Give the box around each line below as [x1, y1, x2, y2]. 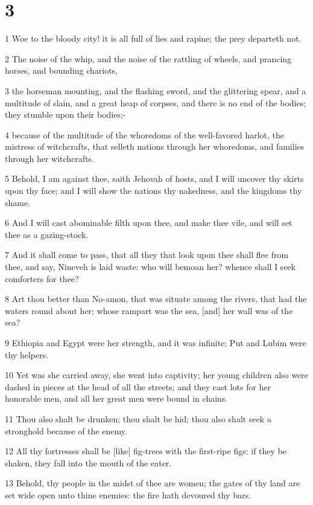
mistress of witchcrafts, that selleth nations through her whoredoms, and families [5, 140, 305, 153]
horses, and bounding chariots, [5, 64, 118, 77]
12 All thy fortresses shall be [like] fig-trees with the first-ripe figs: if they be [5, 445, 286, 457]
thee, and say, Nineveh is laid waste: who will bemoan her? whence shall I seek [5, 260, 296, 273]
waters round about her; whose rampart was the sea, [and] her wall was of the [5, 304, 293, 317]
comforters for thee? [5, 272, 79, 285]
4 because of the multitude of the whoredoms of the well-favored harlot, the [5, 128, 285, 141]
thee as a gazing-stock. [5, 228, 89, 240]
